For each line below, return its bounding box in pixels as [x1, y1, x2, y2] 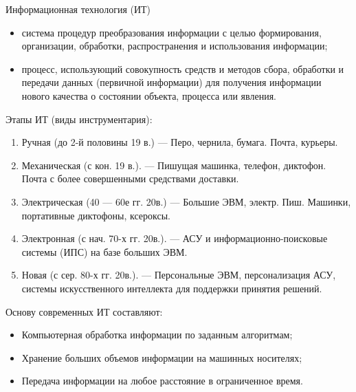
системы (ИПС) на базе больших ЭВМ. [21, 244, 188, 259]
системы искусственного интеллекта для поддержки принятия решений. [21, 281, 322, 295]
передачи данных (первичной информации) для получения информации [21, 75, 322, 89]
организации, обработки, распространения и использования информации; [21, 39, 328, 53]
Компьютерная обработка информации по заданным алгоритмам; [21, 327, 293, 342]
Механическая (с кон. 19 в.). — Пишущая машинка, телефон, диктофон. [21, 157, 326, 172]
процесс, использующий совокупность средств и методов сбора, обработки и [21, 61, 344, 76]
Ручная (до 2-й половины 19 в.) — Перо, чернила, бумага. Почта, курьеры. [21, 135, 338, 149]
